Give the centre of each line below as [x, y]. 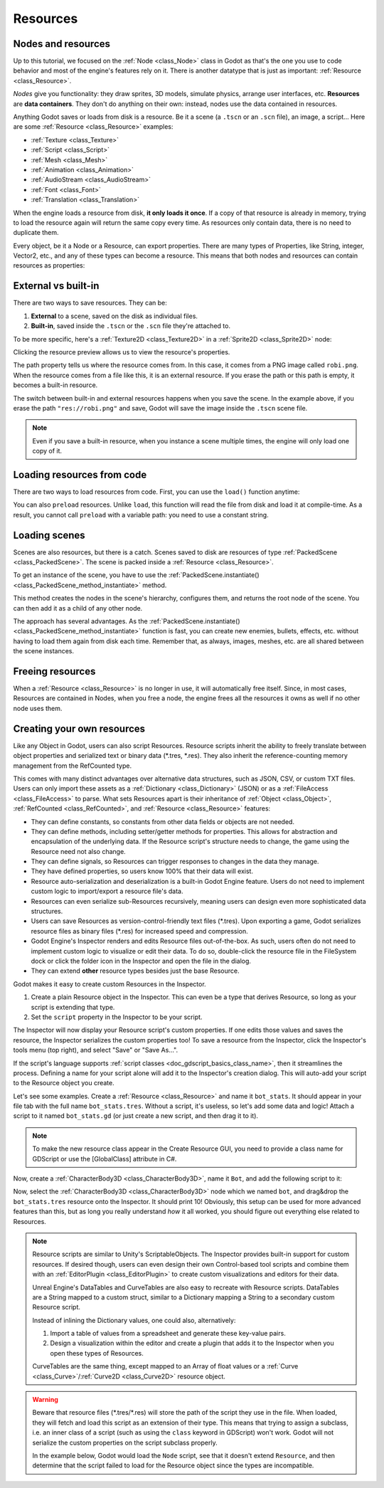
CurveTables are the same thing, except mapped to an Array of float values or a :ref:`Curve [165, 1366]
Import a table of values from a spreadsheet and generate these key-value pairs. [168, 1334]
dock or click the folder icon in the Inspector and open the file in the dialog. [141, 961]
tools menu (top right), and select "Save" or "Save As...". [95, 1050]
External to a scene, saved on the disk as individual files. [114, 316]
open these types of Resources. [97, 1353]
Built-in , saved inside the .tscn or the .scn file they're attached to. [131, 326]
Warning [45, 1400]
